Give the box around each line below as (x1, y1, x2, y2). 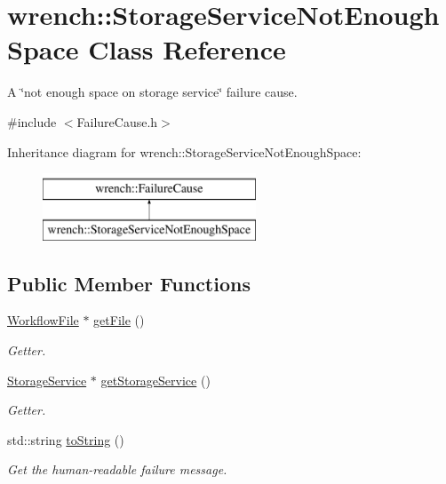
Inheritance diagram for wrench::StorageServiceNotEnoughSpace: (7, 142, 362, 161)
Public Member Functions (7, 269, 251, 297)
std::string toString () (7, 430, 124, 448)
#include (7, 112, 57, 131)
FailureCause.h (76, 112, 158, 131)
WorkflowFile (7, 311, 79, 329)
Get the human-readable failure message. (7, 460, 227, 479)
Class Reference (88, 31, 286, 67)
